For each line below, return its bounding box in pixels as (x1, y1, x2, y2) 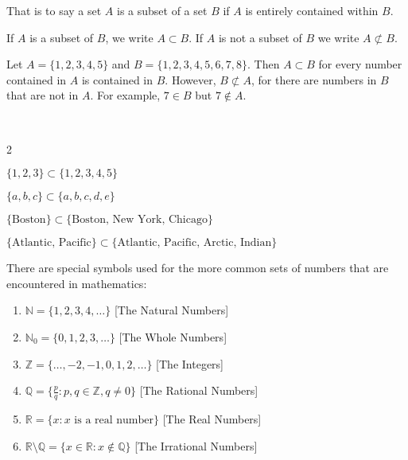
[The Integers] (156, 355, 223, 372)
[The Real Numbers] (162, 410, 262, 427)
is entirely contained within (245, 2, 379, 18)
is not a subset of (218, 29, 302, 45)
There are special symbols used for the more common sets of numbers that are (6, 259, 389, 276)
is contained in (81, 71, 153, 88)
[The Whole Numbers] (119, 328, 227, 345)
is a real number (74, 414, 153, 426)
